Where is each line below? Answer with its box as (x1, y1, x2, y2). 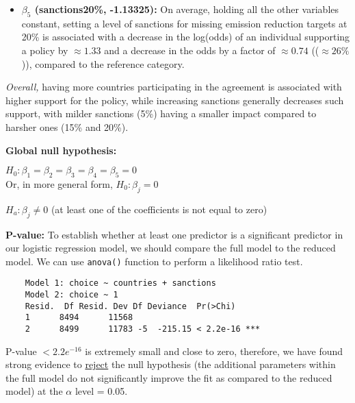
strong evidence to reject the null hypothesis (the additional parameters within (5, 357, 336, 371)
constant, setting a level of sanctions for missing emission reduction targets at (21, 16, 347, 30)
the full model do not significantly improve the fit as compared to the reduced (5, 370, 332, 384)
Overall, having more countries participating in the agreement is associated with (5, 80, 342, 94)
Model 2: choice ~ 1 (25, 290, 118, 300)
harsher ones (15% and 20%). (5, 119, 129, 134)
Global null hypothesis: (5, 143, 117, 157)
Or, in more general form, (5, 176, 113, 191)
